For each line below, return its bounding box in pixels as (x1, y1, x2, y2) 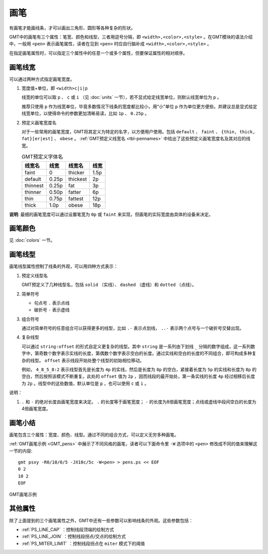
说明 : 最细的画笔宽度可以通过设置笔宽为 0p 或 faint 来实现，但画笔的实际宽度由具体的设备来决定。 (9, 211, 213, 217)
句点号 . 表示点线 (34, 300, 70, 306)
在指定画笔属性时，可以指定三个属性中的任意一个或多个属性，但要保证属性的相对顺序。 (9, 50, 188, 56)
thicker (68, 169, 85, 176)
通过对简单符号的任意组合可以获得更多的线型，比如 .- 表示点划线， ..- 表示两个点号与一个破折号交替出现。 (21, 325, 244, 331)
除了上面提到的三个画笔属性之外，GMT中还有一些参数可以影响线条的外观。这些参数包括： (9, 517, 194, 523)
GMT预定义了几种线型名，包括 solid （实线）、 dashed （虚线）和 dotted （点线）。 (21, 281, 197, 288)
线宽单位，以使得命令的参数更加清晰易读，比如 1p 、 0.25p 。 (21, 110, 149, 116)
